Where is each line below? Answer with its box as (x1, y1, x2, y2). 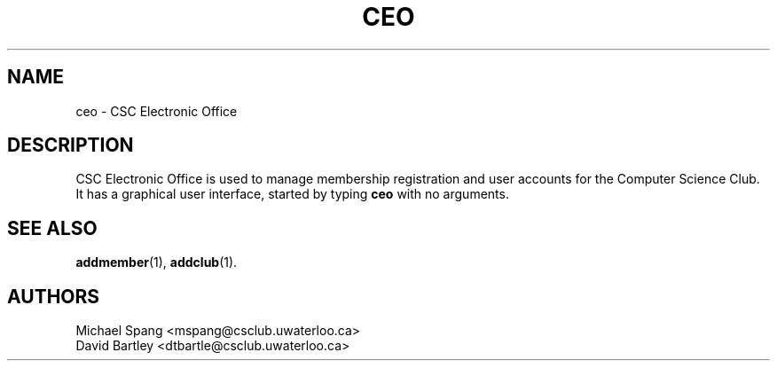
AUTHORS (7, 285, 100, 308)
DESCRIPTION (7, 134, 134, 157)
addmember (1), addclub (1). (75, 254, 238, 270)
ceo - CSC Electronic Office (75, 103, 238, 119)
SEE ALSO (7, 216, 98, 239)
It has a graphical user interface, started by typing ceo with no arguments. (75, 186, 509, 202)
